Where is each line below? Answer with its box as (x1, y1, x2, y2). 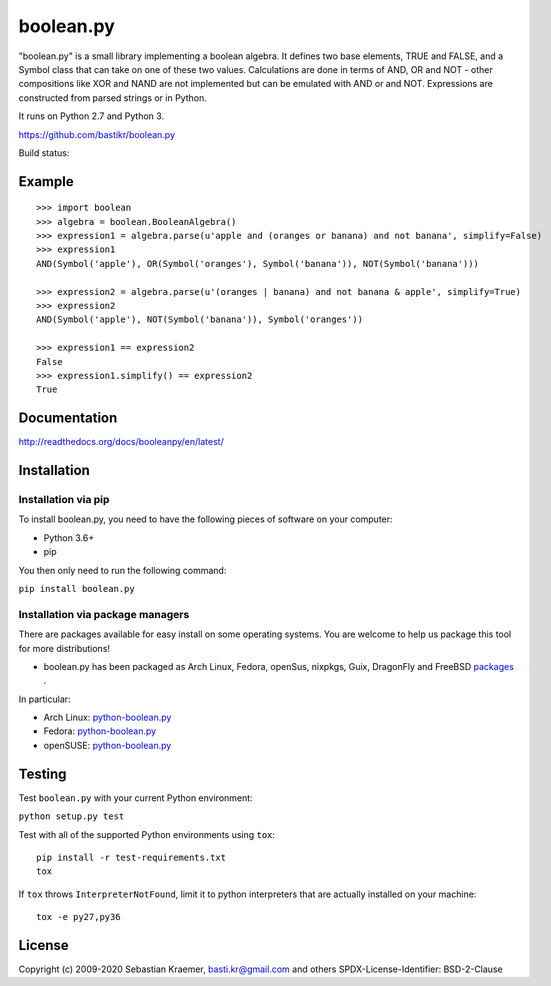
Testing (18, 765, 67, 782)
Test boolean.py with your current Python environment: (18, 791, 254, 804)
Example (18, 173, 74, 190)
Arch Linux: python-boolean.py (43, 711, 172, 724)
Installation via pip (18, 493, 110, 507)
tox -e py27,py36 (36, 911, 121, 923)
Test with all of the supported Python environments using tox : (18, 828, 275, 840)
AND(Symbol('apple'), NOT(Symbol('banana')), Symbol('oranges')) (36, 314, 364, 325)
